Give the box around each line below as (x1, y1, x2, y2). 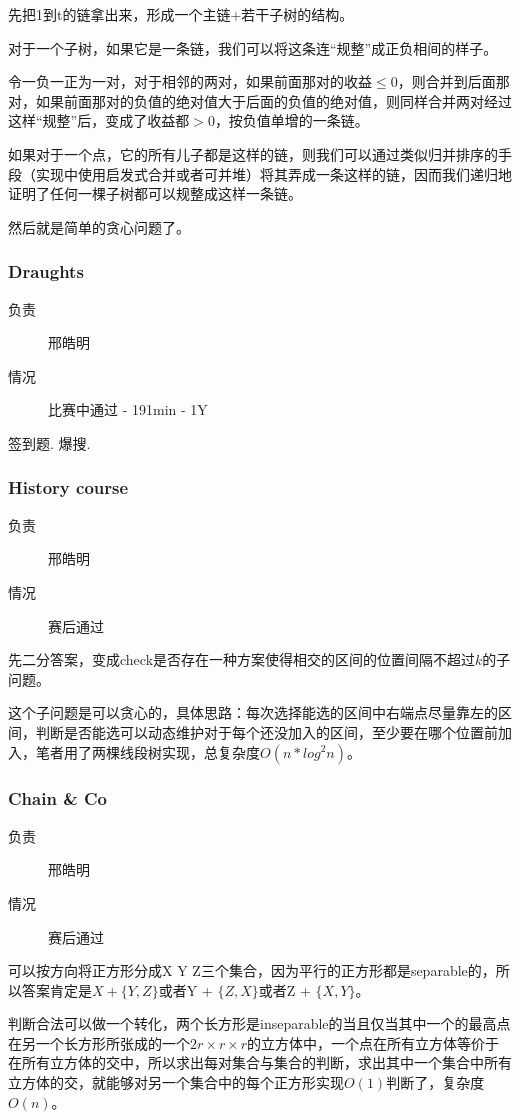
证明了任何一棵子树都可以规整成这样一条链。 (8, 183, 302, 204)
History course (8, 475, 129, 500)
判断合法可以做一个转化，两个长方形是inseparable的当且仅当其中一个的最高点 (8, 1013, 511, 1034)
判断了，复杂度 (386, 1072, 485, 1093)
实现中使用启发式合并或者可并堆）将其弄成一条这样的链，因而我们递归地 (35, 163, 512, 184)
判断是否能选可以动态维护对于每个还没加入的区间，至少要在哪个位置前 (35, 721, 498, 742)
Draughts (8, 259, 84, 284)
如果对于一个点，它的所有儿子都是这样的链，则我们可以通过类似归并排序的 (8, 143, 498, 164)
